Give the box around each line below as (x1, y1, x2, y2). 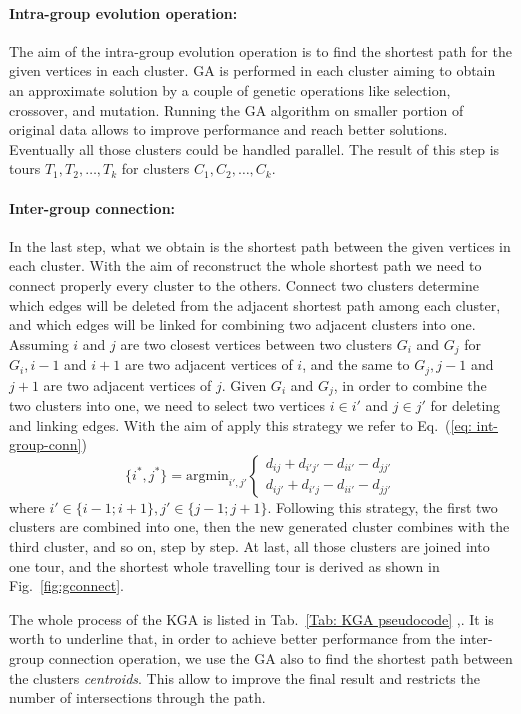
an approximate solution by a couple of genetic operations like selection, (9, 79, 451, 100)
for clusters (121, 158, 190, 179)
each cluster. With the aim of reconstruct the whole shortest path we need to (9, 255, 482, 276)
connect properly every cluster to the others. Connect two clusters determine (9, 274, 479, 295)
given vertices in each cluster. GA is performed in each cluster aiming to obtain (9, 60, 496, 81)
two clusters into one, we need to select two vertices (9, 395, 326, 416)
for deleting (430, 395, 501, 416)
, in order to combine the (333, 374, 487, 395)
